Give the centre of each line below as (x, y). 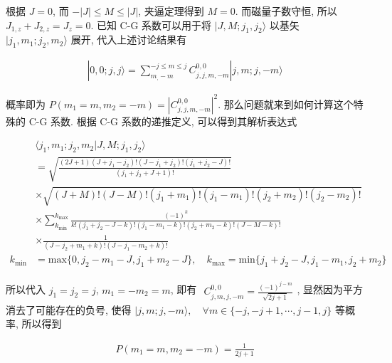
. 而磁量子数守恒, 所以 (286, 11)
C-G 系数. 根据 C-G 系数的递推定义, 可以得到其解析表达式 (163, 121)
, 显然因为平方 (330, 289)
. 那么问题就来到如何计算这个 (286, 104)
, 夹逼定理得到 (171, 11)
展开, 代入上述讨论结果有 (129, 40)
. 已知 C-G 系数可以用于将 (151, 25)
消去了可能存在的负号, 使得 (69, 309)
